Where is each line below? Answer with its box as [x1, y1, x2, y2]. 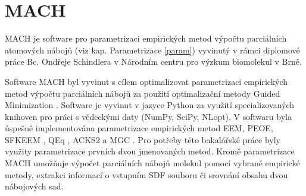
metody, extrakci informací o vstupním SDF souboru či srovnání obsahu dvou [5, 168, 288, 181]
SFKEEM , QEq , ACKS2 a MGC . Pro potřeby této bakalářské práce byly [5, 133, 280, 146]
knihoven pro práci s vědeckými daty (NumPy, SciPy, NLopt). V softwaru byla [5, 110, 292, 122]
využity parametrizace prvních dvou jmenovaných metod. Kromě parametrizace [5, 145, 295, 157]
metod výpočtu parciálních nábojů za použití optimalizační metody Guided [5, 87, 280, 99]
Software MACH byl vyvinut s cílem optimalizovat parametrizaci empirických [5, 75, 288, 87]
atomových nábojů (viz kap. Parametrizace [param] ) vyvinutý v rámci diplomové [5, 43, 300, 56]
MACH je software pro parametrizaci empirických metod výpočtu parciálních [5, 32, 287, 45]
